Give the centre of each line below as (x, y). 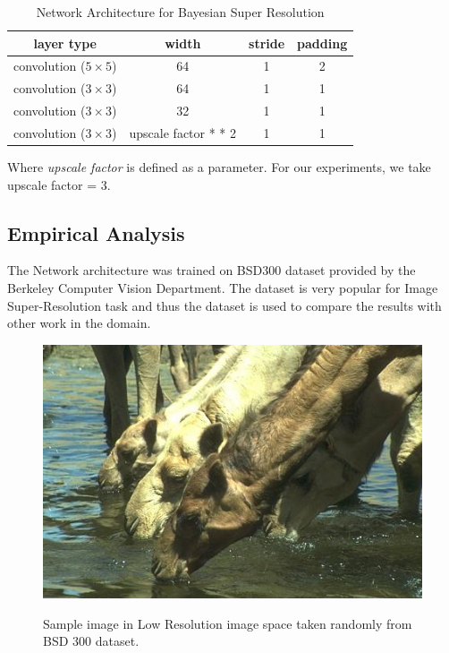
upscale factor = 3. (59, 184)
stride (267, 43)
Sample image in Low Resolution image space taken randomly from (228, 623)
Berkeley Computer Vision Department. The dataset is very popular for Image (223, 288)
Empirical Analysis (96, 232)
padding (322, 43)
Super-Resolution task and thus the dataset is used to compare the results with (224, 305)
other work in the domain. (79, 323)
